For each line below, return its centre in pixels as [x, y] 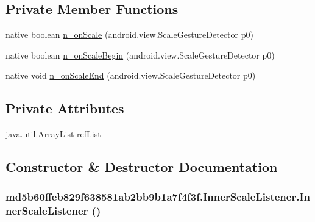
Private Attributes [65, 108]
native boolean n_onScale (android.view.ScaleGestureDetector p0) [129, 34]
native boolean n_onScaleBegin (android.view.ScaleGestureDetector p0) [140, 55]
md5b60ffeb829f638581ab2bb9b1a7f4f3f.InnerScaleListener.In [158, 197]
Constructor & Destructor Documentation [142, 167]
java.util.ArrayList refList [53, 134]
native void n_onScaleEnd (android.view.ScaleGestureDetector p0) [131, 75]
